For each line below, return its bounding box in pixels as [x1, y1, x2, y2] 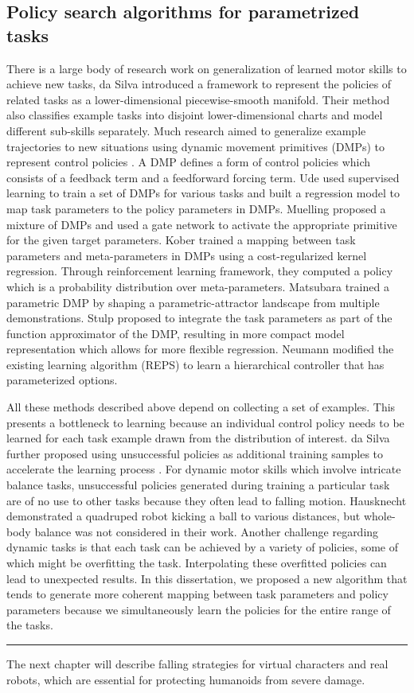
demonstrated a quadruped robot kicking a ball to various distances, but [6, 508, 361, 524]
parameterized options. [6, 372, 118, 388]
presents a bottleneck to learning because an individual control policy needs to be [6, 414, 404, 430]
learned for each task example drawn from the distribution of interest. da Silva [6, 430, 390, 446]
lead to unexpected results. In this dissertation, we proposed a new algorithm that [6, 570, 408, 586]
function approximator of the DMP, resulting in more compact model [6, 325, 345, 341]
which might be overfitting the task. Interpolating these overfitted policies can [6, 555, 387, 570]
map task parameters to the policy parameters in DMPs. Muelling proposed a [6, 200, 386, 216]
